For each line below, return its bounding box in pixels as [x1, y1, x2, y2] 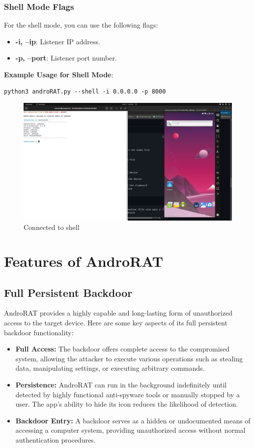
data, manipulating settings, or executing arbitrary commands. [15, 363, 205, 373]
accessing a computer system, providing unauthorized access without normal [15, 425, 246, 435]
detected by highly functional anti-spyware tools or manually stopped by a [15, 389, 240, 399]
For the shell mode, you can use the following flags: [4, 20, 158, 30]
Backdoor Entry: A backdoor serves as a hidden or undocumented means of [15, 415, 251, 425]
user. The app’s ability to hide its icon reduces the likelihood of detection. [15, 399, 238, 409]
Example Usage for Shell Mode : [4, 69, 113, 79]
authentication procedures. [15, 434, 96, 445]
